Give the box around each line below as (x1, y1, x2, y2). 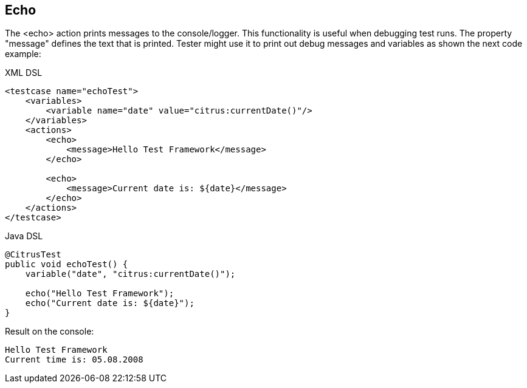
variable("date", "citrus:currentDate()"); (25, 269, 236, 279)
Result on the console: (5, 326, 94, 337)
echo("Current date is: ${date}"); (25, 298, 195, 308)
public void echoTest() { (5, 259, 128, 270)
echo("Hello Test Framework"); (25, 288, 174, 299)
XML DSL (5, 67, 43, 78)
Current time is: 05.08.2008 (5, 355, 143, 365)
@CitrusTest (5, 250, 61, 260)
